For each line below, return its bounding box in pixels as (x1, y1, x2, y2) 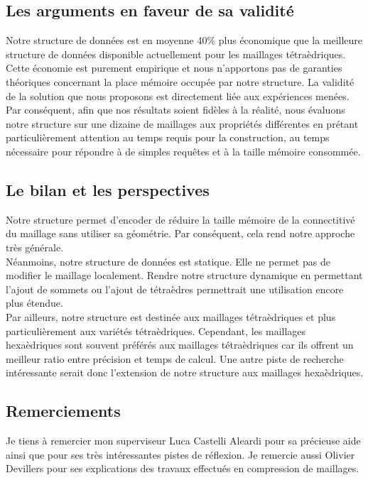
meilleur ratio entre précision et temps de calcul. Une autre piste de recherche (6, 351, 344, 366)
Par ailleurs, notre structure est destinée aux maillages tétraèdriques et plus (6, 309, 336, 324)
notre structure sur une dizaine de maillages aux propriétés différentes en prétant (6, 116, 359, 131)
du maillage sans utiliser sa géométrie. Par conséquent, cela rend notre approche (6, 226, 355, 241)
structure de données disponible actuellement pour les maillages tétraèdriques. (6, 46, 346, 61)
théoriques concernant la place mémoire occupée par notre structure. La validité (6, 74, 355, 89)
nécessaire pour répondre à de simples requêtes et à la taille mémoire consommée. (6, 143, 361, 158)
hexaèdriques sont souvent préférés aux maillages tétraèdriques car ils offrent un (6, 337, 354, 352)
